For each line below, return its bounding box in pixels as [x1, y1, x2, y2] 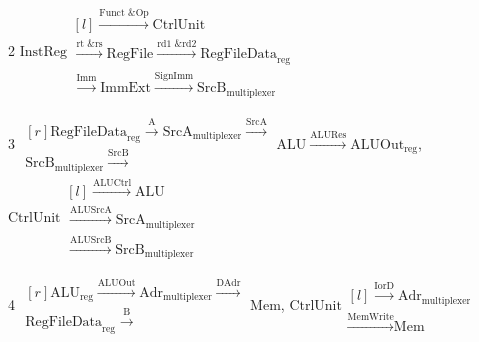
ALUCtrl [92, 177, 132, 188]
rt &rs [76, 38, 103, 49]
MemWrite [347, 311, 394, 322]
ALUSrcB [70, 234, 112, 245]
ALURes [310, 129, 347, 140]
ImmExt [100, 81, 151, 96]
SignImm [154, 71, 194, 82]
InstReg [19, 45, 67, 60]
